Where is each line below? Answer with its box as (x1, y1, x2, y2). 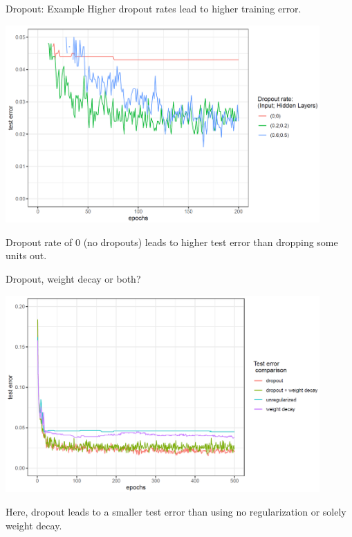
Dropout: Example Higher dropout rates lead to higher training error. (6, 1, 302, 15)
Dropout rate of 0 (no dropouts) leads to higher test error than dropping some (6, 234, 338, 249)
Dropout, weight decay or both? (6, 271, 141, 285)
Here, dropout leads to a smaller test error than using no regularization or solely (6, 504, 346, 518)
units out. (6, 248, 47, 263)
